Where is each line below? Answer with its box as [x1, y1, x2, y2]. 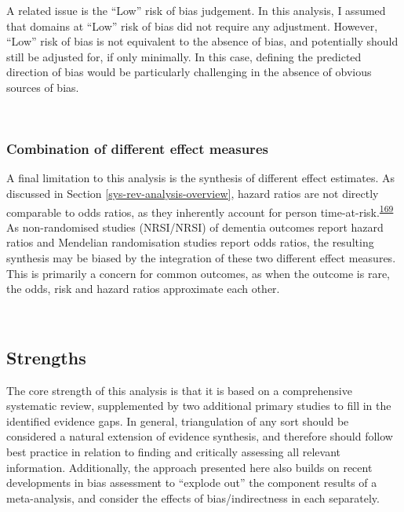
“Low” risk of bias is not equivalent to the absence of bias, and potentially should [6, 33, 399, 49]
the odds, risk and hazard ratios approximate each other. [6, 280, 280, 297]
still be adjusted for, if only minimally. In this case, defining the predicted [6, 48, 362, 64]
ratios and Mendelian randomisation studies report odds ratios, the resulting [6, 234, 374, 251]
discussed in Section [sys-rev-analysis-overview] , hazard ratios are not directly [6, 185, 379, 201]
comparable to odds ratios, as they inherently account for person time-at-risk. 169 [6, 201, 394, 220]
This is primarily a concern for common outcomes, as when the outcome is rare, [6, 265, 391, 281]
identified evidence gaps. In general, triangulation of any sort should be [6, 412, 349, 429]
